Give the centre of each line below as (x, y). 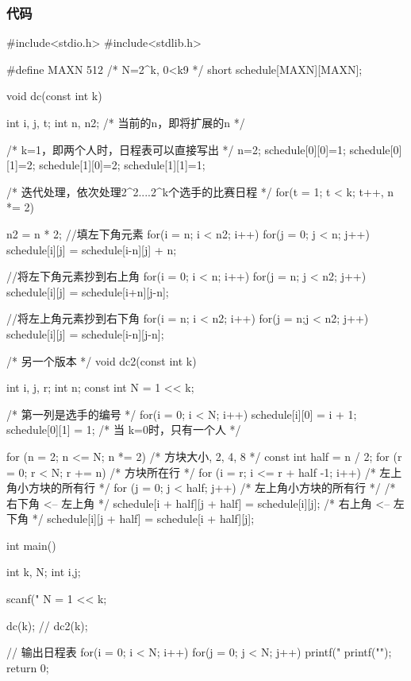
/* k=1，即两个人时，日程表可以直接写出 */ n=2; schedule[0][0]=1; (176, 149)
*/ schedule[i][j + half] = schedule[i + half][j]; (143, 518)
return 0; (28, 667)
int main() (31, 545)
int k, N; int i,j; (44, 572)
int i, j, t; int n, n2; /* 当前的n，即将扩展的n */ (126, 122)
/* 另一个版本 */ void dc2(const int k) (102, 360)
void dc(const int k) (54, 96)
